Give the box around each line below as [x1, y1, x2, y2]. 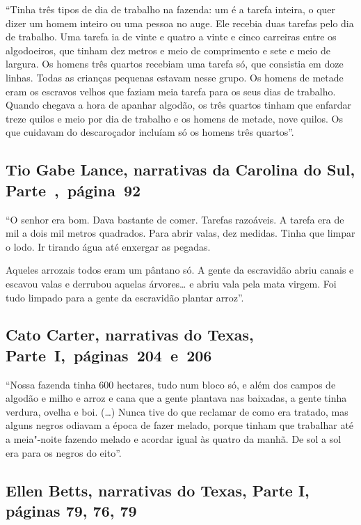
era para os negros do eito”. [6, 445, 122, 460]
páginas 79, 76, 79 [6, 500, 137, 522]
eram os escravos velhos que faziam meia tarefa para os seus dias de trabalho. [6, 84, 336, 98]
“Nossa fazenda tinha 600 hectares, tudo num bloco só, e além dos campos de [6, 377, 336, 391]
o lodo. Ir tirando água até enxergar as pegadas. [6, 239, 211, 253]
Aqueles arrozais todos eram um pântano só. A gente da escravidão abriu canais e [6, 262, 354, 277]
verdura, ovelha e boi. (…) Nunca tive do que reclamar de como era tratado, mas [6, 404, 348, 418]
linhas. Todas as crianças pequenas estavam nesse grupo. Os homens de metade [6, 70, 344, 84]
